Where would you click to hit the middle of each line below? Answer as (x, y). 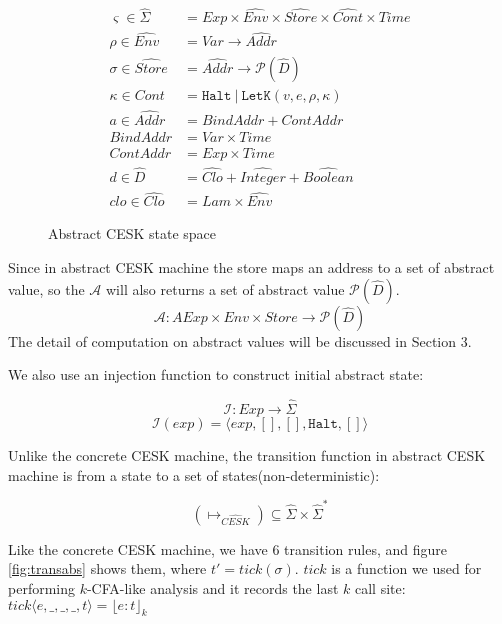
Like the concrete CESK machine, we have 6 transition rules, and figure (227, 548)
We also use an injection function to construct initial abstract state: (216, 374)
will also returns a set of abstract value (225, 288)
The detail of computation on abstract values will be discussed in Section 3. (240, 340)
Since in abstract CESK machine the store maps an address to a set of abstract (251, 266)
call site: (380, 588)
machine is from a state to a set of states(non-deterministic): (194, 474)
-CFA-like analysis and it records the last (212, 588)
